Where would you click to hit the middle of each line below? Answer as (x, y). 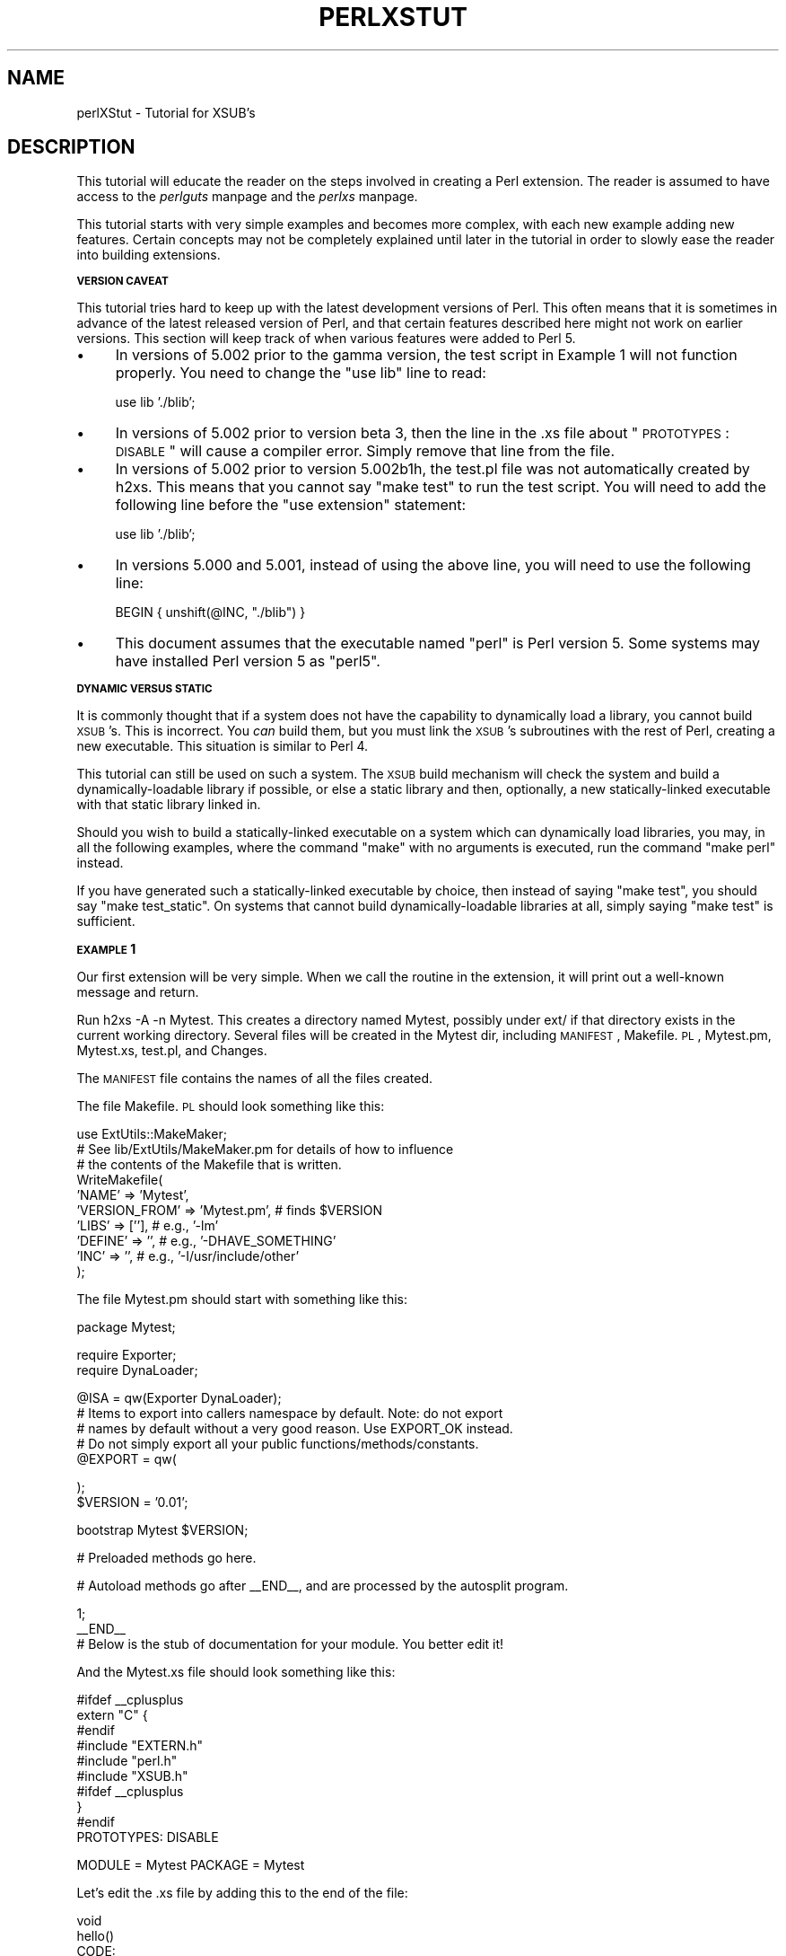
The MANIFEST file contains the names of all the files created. (255, 1079)
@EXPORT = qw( (127, 1459)
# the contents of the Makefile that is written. (209, 1165)
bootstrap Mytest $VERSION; (162, 1530)
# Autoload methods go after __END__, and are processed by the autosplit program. (323, 1586)
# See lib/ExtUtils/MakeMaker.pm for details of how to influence (265, 1150)
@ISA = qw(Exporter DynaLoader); (179, 1398)
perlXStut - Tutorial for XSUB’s (166, 112)
